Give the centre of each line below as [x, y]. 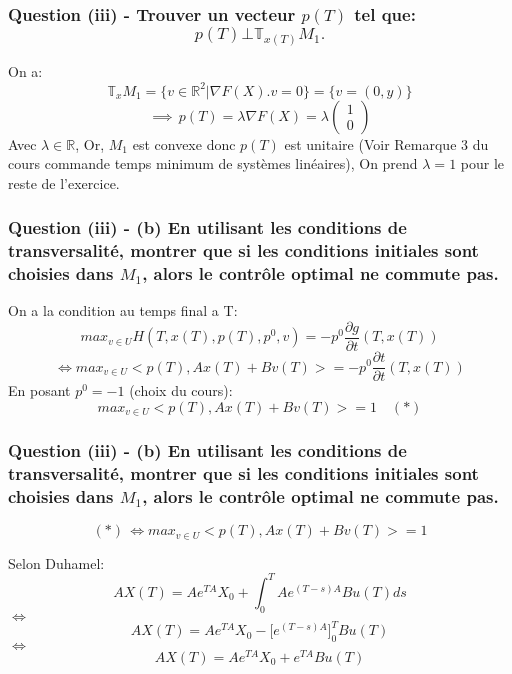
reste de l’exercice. [64, 182]
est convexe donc [184, 143]
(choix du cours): [181, 390]
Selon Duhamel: [56, 562]
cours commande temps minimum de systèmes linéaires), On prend [213, 163]
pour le [482, 163]
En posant [39, 390]
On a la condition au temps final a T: [123, 310]
